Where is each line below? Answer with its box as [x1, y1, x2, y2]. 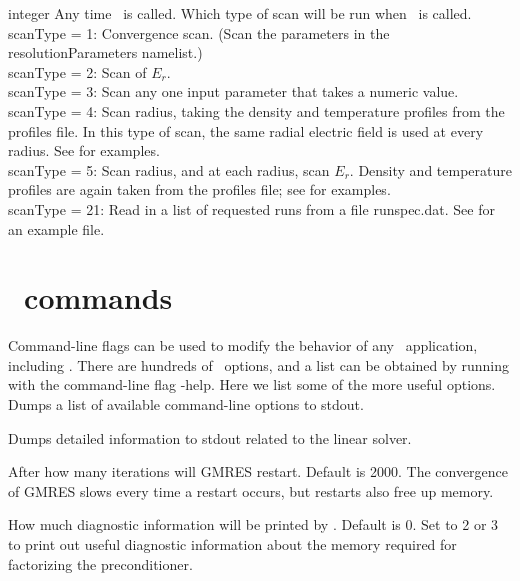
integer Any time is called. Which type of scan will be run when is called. [8, 3, 472, 23]
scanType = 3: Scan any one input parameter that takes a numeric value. [8, 81, 459, 102]
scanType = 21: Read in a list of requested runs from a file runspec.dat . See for [8, 198, 495, 219]
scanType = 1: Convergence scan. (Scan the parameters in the [8, 22, 390, 43]
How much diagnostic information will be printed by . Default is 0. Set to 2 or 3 [8, 514, 499, 535]
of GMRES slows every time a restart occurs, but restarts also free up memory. [8, 480, 494, 501]
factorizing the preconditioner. [8, 553, 193, 574]
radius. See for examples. [8, 140, 160, 161]
